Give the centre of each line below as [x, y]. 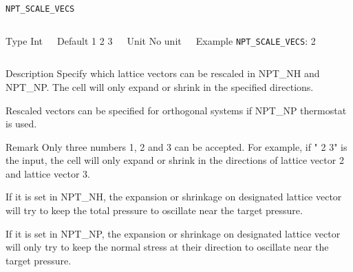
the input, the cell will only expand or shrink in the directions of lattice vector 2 [175, 160]
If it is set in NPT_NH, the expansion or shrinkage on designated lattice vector [174, 197]
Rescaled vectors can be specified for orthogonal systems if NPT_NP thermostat [176, 110]
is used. [21, 124]
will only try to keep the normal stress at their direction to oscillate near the [167, 247]
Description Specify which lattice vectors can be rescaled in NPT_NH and [163, 73]
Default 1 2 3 [85, 40]
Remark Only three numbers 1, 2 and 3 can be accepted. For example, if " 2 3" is [176, 146]
